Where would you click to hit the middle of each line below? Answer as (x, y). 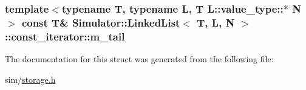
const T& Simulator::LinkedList (101, 22)
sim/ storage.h (30, 79)
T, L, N (216, 22)
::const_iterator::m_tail (65, 36)
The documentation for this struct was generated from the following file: (139, 59)
